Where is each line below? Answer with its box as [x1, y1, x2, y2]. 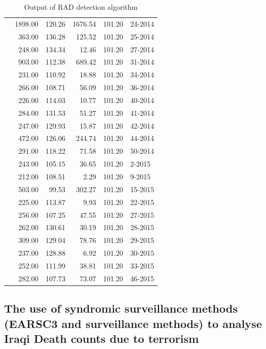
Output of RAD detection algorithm [24, 2, 138, 12]
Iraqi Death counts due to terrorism [4, 330, 199, 346]
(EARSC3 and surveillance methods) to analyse [4, 315, 262, 331]
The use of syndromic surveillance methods [4, 300, 238, 316]
